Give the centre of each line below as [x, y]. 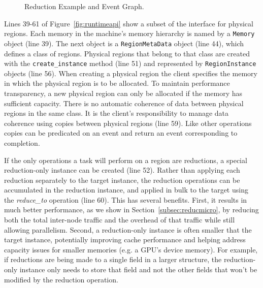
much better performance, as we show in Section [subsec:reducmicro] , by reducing [131, 210]
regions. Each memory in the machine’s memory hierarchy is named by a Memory [129, 33]
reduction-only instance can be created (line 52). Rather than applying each [122, 170]
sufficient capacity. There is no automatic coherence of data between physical [124, 103]
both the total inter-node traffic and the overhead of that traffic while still [120, 220]
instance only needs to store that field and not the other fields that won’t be [138, 269]
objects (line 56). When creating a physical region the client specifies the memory [131, 73]
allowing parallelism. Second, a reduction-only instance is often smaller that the [128, 229]
